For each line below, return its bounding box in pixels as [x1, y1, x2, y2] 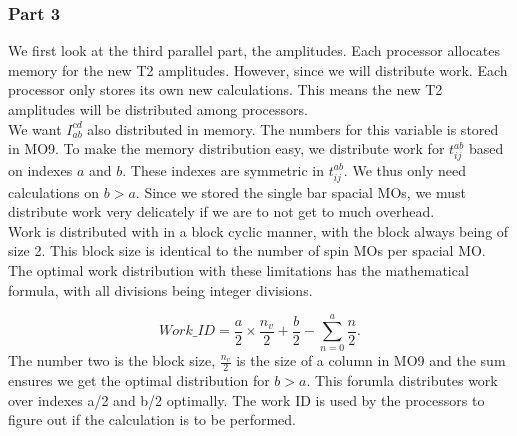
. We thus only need [343, 159, 467, 180]
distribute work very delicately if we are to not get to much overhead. [8, 201, 435, 222]
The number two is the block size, [8, 350, 216, 371]
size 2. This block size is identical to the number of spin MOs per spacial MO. [8, 240, 486, 261]
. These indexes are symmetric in [122, 159, 324, 180]
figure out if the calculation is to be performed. [8, 409, 296, 430]
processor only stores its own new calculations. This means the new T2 [8, 79, 443, 100]
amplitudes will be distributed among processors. [8, 99, 308, 119]
